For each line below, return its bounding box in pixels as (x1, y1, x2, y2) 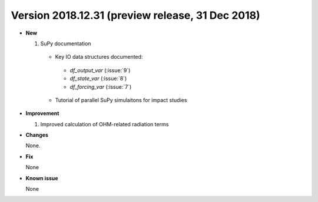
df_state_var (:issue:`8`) (69, 75, 127, 82)
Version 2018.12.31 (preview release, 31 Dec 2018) (11, 9, 260, 22)
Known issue (25, 174, 58, 181)
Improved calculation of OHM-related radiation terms (40, 120, 169, 127)
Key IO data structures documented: (55, 53, 143, 60)
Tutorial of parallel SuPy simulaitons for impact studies (55, 96, 187, 103)
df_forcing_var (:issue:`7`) (69, 83, 132, 90)
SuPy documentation (40, 40, 91, 47)
